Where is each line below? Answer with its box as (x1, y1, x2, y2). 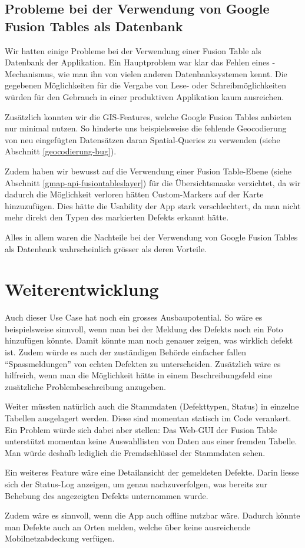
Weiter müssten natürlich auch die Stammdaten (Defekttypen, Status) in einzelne (5, 400, 299, 412)
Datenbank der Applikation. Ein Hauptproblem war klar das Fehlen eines (5, 56, 270, 68)
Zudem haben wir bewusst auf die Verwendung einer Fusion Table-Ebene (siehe (5, 164, 291, 177)
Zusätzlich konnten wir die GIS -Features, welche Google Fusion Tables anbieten (5, 110, 292, 123)
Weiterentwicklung (5, 277, 159, 301)
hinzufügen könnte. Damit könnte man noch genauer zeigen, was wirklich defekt (5, 334, 293, 346)
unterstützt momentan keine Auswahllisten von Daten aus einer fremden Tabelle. (5, 435, 297, 447)
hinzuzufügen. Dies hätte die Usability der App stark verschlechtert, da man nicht (5, 199, 301, 212)
